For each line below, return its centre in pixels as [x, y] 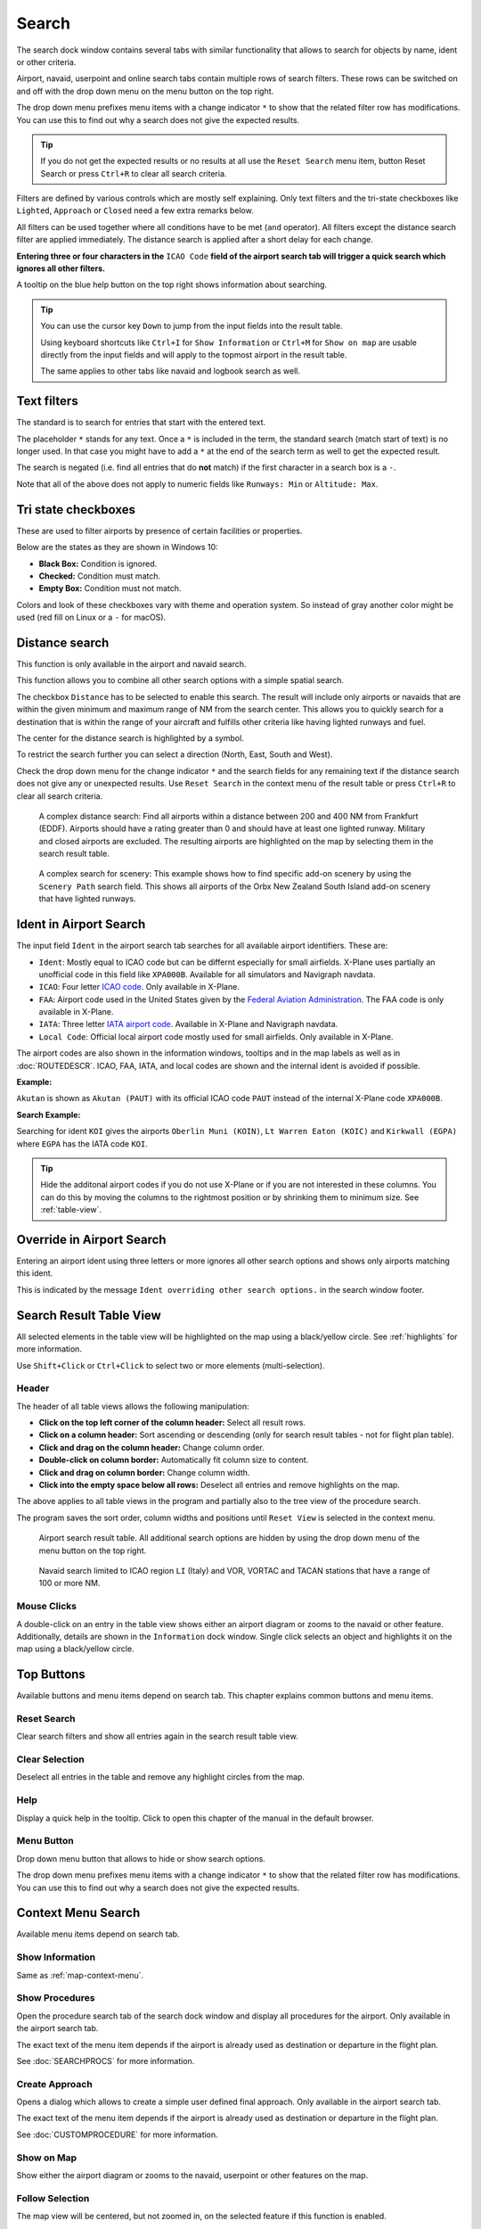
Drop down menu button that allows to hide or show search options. [141, 1858]
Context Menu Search [78, 1913]
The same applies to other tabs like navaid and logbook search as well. [171, 371]
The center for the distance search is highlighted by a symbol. [130, 738]
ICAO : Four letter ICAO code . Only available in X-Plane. [139, 987]
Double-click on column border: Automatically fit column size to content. [174, 1460]
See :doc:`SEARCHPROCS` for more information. [106, 2060]
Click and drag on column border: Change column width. [144, 1472]
